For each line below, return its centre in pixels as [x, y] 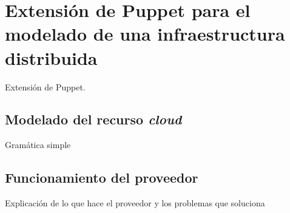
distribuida [51, 57]
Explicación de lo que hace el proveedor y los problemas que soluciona [135, 203]
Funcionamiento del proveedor [102, 177]
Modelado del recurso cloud [93, 119]
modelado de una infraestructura [145, 34]
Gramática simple [38, 145]
